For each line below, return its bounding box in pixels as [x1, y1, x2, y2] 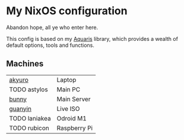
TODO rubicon [9, 123, 49, 132]
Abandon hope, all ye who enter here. [6, 24, 99, 31]
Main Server [56, 95, 91, 103]
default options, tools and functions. [6, 42, 95, 49]
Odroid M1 [56, 114, 87, 122]
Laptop [56, 75, 77, 84]
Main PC [56, 85, 81, 93]
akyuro [9, 75, 28, 84]
